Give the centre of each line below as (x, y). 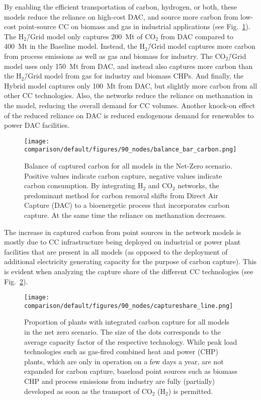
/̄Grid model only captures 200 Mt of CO (91, 36)
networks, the (198, 185)
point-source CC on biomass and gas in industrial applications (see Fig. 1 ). (134, 26)
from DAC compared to (197, 36)
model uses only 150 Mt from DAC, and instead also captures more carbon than (128, 66)
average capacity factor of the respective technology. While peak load (131, 341)
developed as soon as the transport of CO (88, 391)
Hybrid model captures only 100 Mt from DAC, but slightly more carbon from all (131, 85)
